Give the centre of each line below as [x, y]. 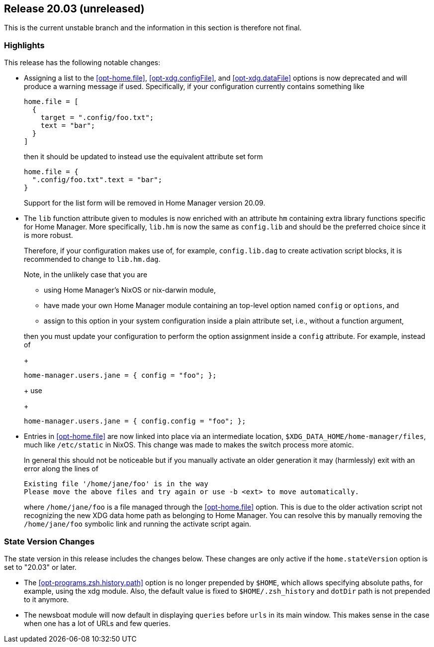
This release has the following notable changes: [82, 63]
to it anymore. [46, 599]
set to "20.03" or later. [40, 567]
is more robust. [48, 235]
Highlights [24, 45]
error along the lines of [61, 469]
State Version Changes [49, 541]
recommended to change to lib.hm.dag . [92, 259]
